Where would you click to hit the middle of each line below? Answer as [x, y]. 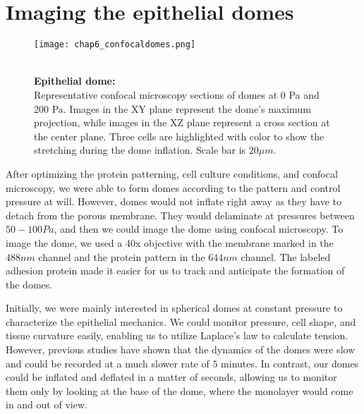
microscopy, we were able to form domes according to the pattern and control [173, 187]
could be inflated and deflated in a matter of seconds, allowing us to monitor [171, 377]
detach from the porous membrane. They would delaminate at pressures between [180, 215]
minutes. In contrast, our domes [290, 363]
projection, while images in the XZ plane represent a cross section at [182, 122]
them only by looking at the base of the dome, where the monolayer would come [180, 390]
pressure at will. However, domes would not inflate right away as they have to [174, 201]
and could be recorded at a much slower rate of [108, 363]
